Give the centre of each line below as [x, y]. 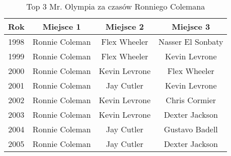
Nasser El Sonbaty [191, 42]
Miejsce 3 [191, 26]
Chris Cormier [191, 100]
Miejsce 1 [62, 26]
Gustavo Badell [191, 129]
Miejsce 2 [125, 26]
